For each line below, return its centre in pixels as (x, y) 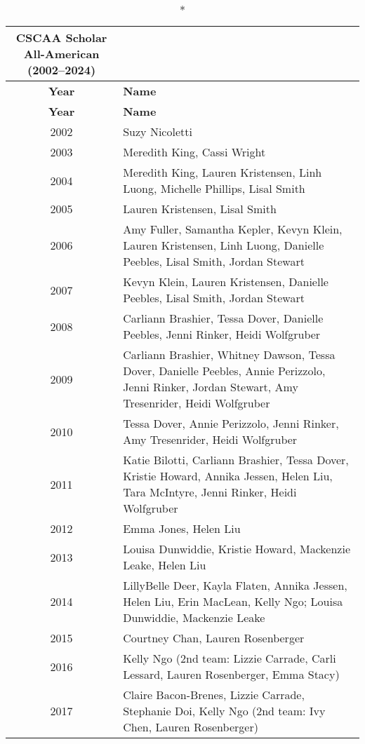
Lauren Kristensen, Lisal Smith (200, 209)
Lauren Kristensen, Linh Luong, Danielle (224, 245)
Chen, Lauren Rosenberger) (191, 727)
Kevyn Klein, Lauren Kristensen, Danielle (226, 282)
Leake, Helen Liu (165, 565)
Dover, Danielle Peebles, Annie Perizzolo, (224, 371)
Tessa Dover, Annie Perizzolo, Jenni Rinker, (231, 423)
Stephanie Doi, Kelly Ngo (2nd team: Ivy (224, 711)
